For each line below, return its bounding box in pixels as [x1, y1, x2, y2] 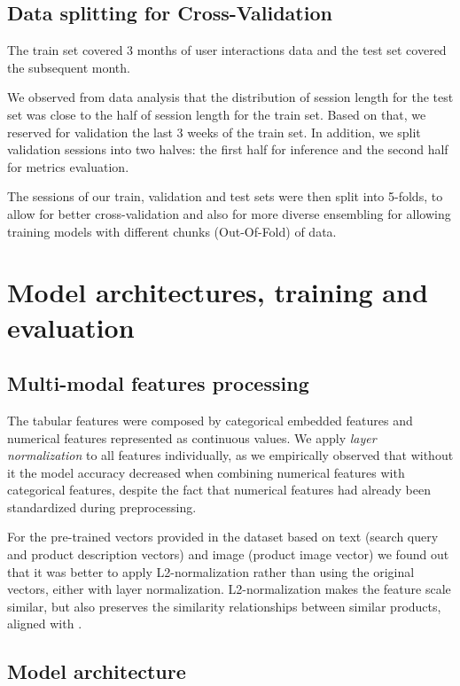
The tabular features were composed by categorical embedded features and [7, 410, 413, 429]
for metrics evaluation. [7, 157, 129, 175]
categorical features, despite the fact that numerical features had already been [7, 480, 431, 499]
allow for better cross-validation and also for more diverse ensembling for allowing [7, 204, 451, 222]
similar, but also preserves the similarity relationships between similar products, [7, 596, 441, 615]
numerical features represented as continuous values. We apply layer [7, 428, 377, 447]
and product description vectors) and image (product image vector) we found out [7, 545, 449, 564]
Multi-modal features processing [7, 370, 309, 397]
